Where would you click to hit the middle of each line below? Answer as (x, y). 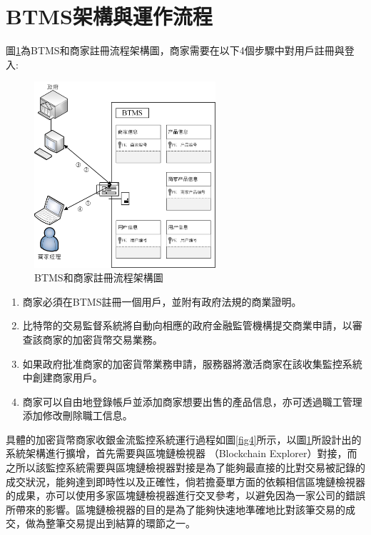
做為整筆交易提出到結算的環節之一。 (110, 523)
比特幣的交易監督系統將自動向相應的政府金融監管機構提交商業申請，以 (187, 325)
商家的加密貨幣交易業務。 (102, 339)
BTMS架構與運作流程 (109, 16)
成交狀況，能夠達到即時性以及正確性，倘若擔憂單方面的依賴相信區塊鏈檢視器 (185, 481)
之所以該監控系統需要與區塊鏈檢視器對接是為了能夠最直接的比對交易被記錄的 (185, 467)
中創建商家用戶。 (62, 377)
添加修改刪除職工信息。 (77, 415)
